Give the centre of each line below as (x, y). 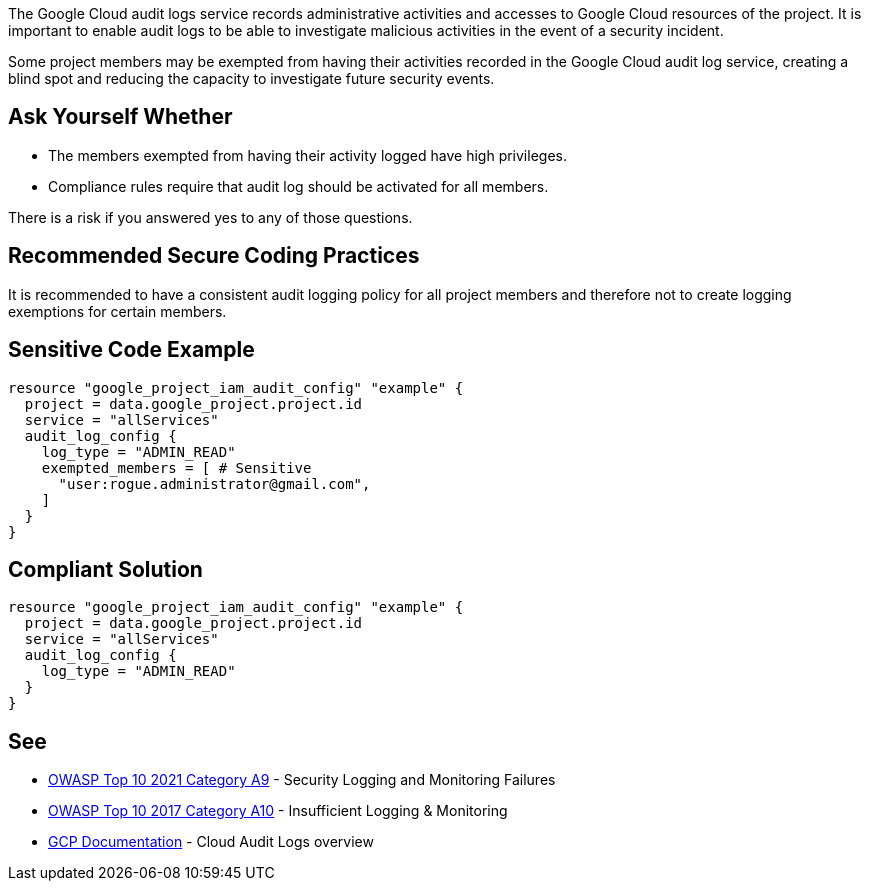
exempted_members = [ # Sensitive (176, 467)
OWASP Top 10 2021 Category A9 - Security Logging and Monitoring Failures (302, 780)
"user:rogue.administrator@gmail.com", (214, 483)
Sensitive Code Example (131, 350)
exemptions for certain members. (117, 311)
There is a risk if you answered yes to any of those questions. (210, 217)
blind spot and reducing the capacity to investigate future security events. (251, 78)
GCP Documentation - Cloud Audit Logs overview (211, 842)
